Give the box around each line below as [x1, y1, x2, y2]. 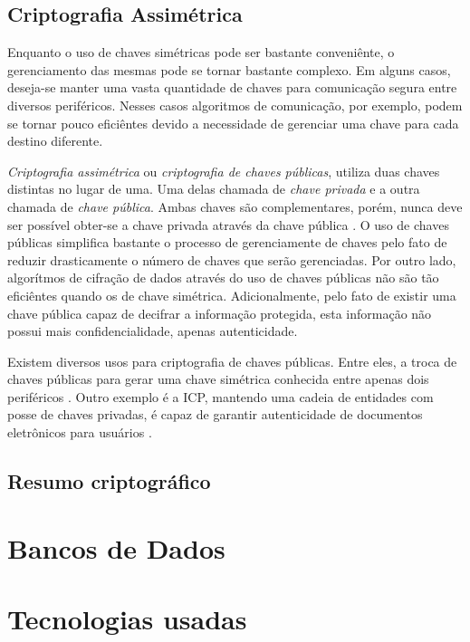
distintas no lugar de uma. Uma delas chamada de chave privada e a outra [7, 179, 420, 198]
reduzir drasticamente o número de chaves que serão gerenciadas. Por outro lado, [7, 250, 456, 269]
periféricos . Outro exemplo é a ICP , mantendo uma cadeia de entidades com [7, 387, 434, 406]
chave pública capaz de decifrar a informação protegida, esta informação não [7, 303, 432, 322]
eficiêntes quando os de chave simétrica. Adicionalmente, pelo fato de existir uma [7, 285, 456, 304]
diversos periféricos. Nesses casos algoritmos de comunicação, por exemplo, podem [7, 95, 463, 114]
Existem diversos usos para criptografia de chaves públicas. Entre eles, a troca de [7, 351, 457, 370]
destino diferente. [7, 131, 103, 150]
